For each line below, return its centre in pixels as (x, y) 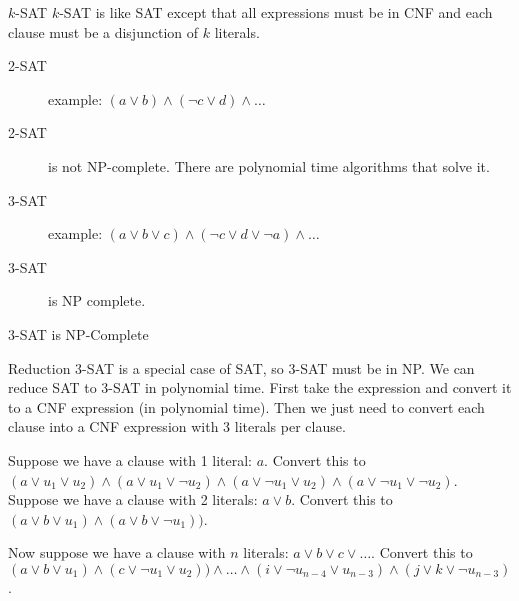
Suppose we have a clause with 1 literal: (130, 459)
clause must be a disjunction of (103, 31)
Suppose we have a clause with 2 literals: (133, 499)
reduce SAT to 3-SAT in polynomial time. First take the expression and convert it (260, 387)
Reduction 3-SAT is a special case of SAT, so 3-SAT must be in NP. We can (241, 367)
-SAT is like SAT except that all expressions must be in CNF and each (276, 12)
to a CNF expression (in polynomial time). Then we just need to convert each (246, 406)
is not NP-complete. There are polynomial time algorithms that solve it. (269, 165)
